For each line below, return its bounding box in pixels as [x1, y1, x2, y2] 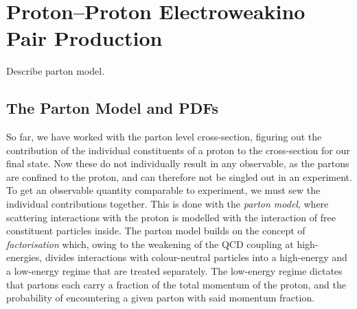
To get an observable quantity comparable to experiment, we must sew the [6, 183, 321, 197]
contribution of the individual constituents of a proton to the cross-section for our [6, 143, 350, 157]
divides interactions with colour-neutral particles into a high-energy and [45, 250, 347, 264]
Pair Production [6, 24, 163, 52]
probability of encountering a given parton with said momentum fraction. [6, 291, 315, 305]
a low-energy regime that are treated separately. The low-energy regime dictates [6, 264, 343, 278]
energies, [6, 250, 43, 264]
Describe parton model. [6, 64, 105, 78]
